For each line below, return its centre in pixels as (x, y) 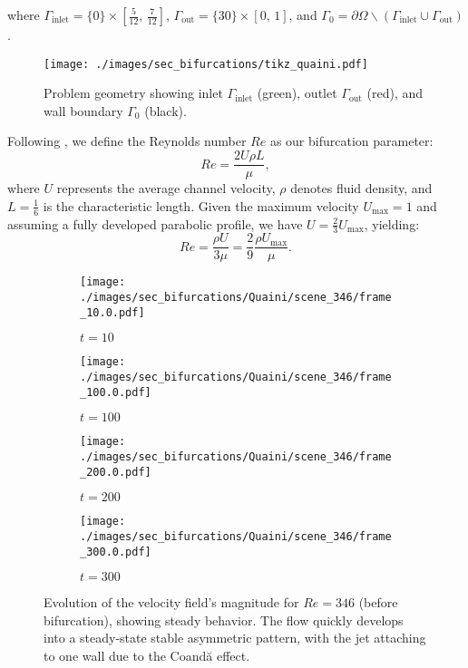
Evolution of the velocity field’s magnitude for (171, 602)
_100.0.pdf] (116, 392)
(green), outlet (297, 93)
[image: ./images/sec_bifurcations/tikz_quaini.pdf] (206, 64)
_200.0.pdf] (116, 472)
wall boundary (83, 110)
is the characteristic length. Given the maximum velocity (201, 205)
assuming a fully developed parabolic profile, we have (155, 223)
